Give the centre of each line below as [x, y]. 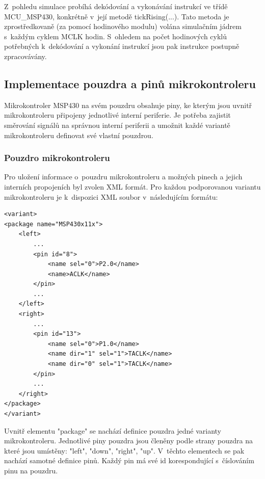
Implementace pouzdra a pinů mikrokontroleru [130, 83]
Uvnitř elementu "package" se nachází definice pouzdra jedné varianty [113, 430]
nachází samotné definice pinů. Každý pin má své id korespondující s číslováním [129, 460]
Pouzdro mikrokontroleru [57, 158]
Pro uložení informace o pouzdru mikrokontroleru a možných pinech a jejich [123, 177]
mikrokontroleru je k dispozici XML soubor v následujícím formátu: [111, 196]
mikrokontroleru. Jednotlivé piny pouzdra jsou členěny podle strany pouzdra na [128, 441]
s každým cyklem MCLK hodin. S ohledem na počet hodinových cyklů [116, 36]
